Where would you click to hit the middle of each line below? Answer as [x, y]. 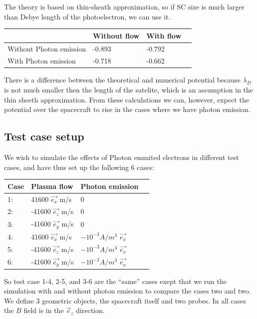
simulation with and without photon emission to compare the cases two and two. [128, 291]
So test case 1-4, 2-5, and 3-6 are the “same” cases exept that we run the [116, 281]
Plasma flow [52, 186]
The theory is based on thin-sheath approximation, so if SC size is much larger [125, 6]
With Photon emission [42, 61]
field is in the [44, 310]
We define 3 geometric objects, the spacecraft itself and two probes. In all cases [125, 300]
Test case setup [44, 136]
